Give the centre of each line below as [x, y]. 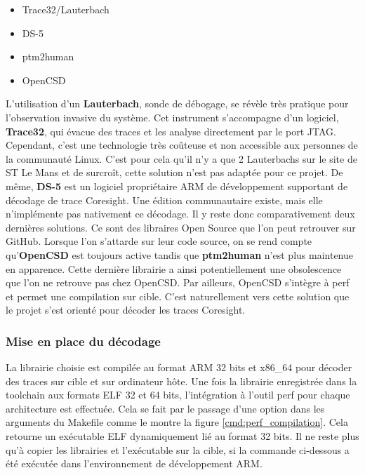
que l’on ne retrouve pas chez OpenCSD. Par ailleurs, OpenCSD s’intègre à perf [178, 282]
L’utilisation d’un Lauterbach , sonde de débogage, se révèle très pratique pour [177, 103]
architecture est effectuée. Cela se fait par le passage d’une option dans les [165, 408]
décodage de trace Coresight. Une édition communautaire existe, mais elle [164, 200]
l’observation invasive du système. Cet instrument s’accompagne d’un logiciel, [172, 117]
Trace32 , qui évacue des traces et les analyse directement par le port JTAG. [171, 131]
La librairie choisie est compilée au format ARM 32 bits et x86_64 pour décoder [179, 367]
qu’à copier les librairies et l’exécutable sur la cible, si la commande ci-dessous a [178, 449]
